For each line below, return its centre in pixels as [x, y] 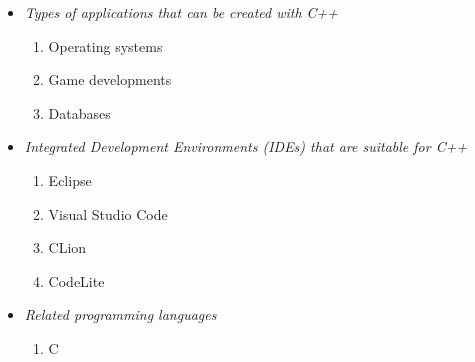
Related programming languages [120, 314]
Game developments [110, 79]
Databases [79, 112]
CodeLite [76, 280]
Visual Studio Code [108, 213]
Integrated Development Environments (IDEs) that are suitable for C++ [246, 146]
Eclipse [70, 179]
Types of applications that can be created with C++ [181, 12]
